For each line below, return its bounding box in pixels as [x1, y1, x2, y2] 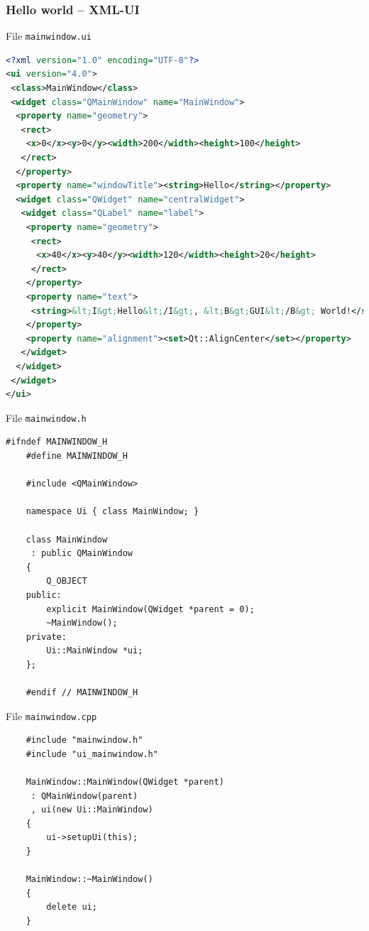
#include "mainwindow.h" [26, 735, 143, 746]
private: [26, 631, 67, 642]
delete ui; [46, 902, 97, 913]
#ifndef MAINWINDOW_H [6, 437, 108, 447]
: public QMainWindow [31, 548, 133, 559]
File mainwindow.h [6, 410, 87, 425]
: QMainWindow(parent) [31, 790, 138, 801]
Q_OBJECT [46, 576, 87, 587]
